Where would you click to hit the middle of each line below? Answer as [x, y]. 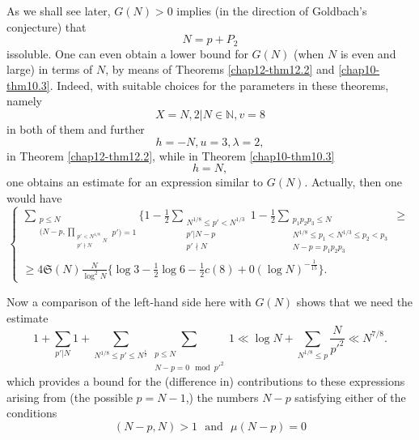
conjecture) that [47, 26]
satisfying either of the [350, 397]
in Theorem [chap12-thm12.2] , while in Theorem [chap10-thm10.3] [171, 155]
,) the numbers [222, 397]
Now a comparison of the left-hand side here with [129, 301]
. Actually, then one [353, 182]
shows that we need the [355, 301]
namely [24, 101]
